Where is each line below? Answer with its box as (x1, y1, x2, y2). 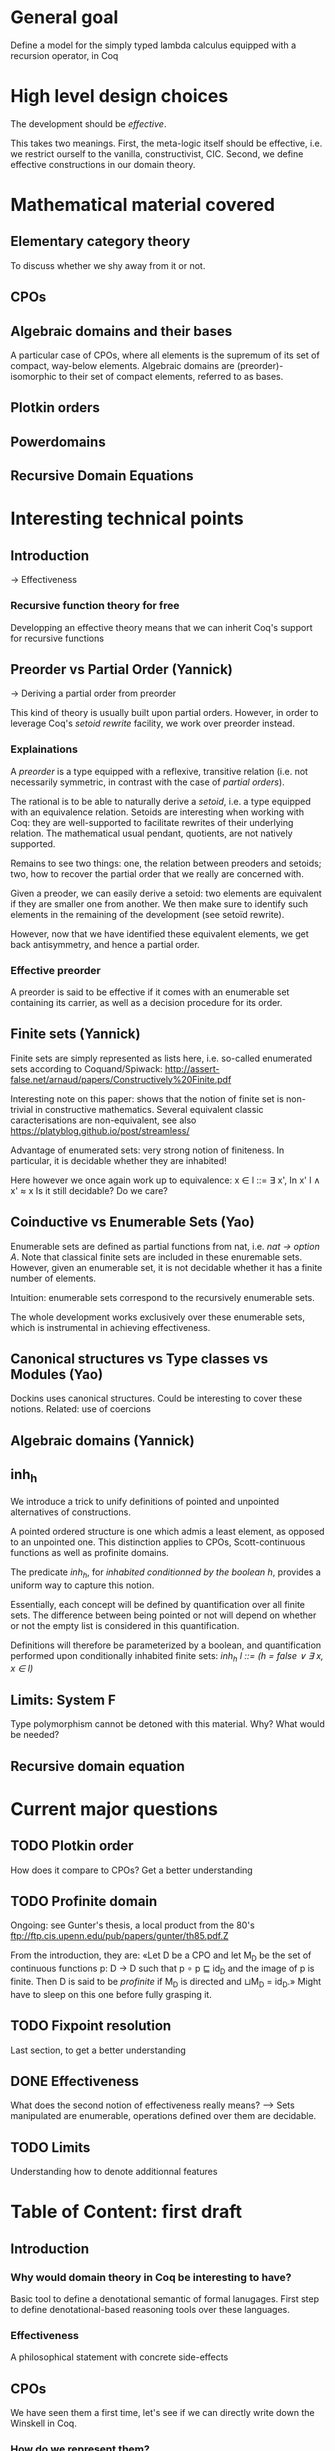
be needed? (10, 1729, 60, 1741)
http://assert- (164, 1062, 220, 1075)
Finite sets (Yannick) (10, 1026, 141, 1043)
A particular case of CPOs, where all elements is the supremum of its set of (10, 349, 320, 361)
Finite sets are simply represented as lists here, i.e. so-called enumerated (10, 1052, 313, 1064)
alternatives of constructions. (10, 1506, 132, 1518)
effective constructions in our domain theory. (10, 158, 196, 170)
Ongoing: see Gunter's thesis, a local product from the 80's (10, 1919, 255, 1931)
